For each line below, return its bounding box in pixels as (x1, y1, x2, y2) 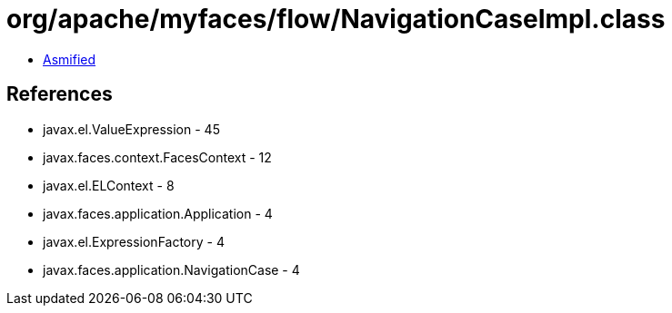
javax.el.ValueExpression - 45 (43, 121, 220, 137)
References (6, 83, 113, 106)
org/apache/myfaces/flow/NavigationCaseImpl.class (6, 4, 666, 34)
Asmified (43, 51, 96, 67)
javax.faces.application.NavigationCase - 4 (43, 261, 300, 278)
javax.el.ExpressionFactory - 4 (43, 233, 225, 249)
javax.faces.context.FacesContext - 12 (43, 149, 272, 165)
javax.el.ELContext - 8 (43, 177, 175, 193)
